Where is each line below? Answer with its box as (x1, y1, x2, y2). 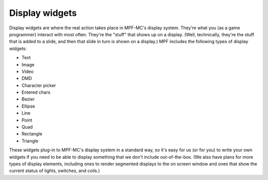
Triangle (21, 138, 39, 144)
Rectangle (21, 131, 42, 137)
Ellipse (21, 103, 35, 109)
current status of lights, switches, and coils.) (9, 168, 100, 174)
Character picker (21, 82, 57, 88)
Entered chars (21, 89, 51, 95)
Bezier (21, 96, 35, 102)
